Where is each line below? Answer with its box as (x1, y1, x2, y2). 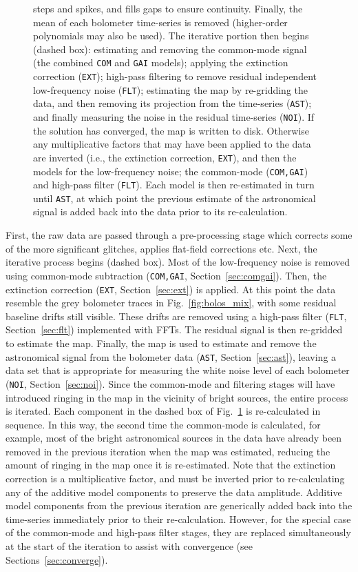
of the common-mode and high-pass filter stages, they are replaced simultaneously (6, 525, 351, 540)
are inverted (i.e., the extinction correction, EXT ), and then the (33, 150, 297, 164)
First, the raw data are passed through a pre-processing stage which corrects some (6, 228, 352, 242)
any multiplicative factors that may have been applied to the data (33, 137, 311, 151)
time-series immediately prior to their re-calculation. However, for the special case (6, 511, 351, 526)
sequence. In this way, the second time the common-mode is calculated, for (6, 417, 321, 431)
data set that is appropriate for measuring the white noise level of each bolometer (6, 363, 350, 377)
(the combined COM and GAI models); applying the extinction (33, 55, 288, 70)
